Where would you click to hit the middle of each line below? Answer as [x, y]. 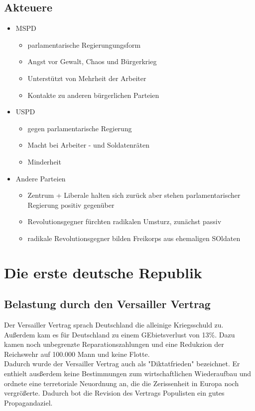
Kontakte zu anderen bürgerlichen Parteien [93, 95]
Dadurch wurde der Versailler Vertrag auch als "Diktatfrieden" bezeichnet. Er [122, 364]
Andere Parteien [41, 178]
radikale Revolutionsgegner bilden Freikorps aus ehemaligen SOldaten [134, 238]
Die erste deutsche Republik [103, 272]
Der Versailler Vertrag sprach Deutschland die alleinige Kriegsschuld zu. [114, 325]
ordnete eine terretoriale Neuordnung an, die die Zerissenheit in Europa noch [122, 383]
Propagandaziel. [28, 402]
